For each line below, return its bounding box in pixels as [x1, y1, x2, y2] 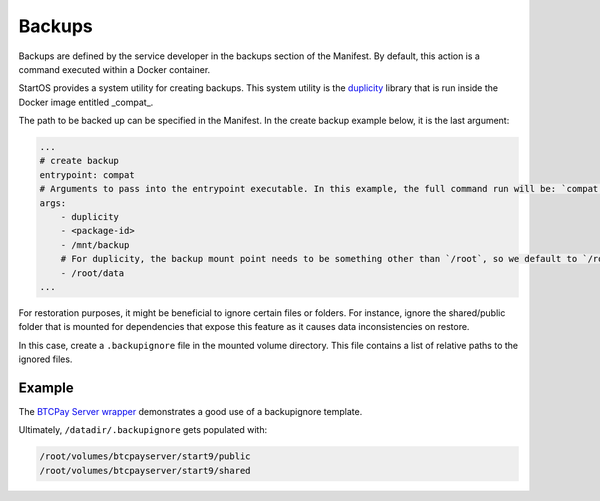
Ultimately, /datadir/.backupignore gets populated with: [18, 424, 268, 436]
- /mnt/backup [60, 239, 130, 250]
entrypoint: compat [39, 169, 135, 180]
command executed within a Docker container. [18, 63, 211, 75]
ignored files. [18, 353, 73, 365]
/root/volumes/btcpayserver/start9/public [39, 451, 251, 462]
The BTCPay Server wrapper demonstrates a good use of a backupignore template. [18, 406, 363, 418]
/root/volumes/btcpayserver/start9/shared [39, 465, 251, 476]
